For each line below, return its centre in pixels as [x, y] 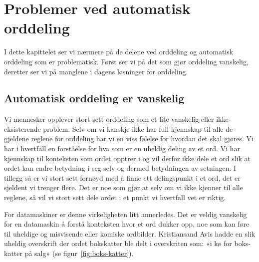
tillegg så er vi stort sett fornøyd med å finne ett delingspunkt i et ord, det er [122, 177]
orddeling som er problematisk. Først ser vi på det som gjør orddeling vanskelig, [126, 61]
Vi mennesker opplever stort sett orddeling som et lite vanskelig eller [109, 119]
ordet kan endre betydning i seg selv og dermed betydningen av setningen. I [120, 168]
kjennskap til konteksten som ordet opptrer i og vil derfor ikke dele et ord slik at [128, 158]
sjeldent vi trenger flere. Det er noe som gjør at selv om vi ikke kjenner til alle [124, 187]
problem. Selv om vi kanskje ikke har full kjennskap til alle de [138, 129]
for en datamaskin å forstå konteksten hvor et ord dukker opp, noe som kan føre [127, 224]
